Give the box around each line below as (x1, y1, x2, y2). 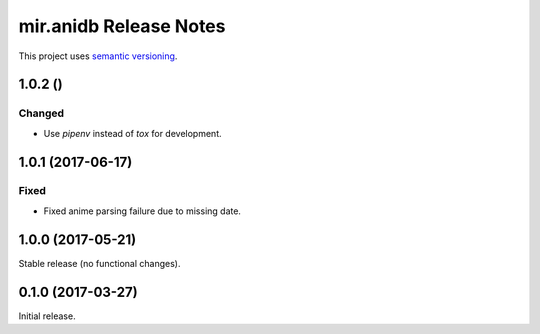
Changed (18, 106, 65, 120)
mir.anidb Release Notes (18, 15, 226, 37)
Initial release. (18, 310, 76, 322)
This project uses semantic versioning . (18, 50, 178, 62)
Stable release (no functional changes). (18, 257, 181, 269)
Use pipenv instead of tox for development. (43, 127, 222, 139)
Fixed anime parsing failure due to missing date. (43, 205, 242, 217)
